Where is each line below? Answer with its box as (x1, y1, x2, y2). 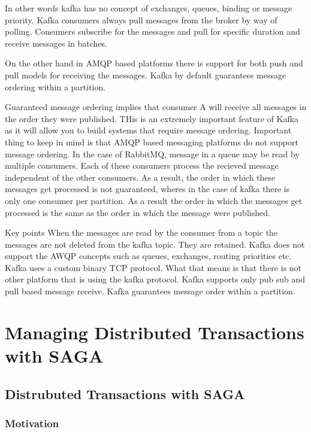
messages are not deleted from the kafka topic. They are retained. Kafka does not (5, 238, 305, 250)
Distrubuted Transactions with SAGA (5, 384, 245, 403)
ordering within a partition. (5, 80, 106, 93)
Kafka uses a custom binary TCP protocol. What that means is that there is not (5, 261, 302, 273)
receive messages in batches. (5, 36, 108, 49)
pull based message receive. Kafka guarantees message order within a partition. (5, 285, 295, 297)
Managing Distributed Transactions (5, 320, 304, 344)
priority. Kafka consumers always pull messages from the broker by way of (5, 13, 277, 26)
